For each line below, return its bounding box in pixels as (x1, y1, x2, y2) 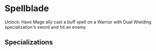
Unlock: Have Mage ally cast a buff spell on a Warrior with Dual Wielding (4, 19, 152, 25)
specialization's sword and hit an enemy (4, 24, 86, 30)
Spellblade (4, 3, 49, 14)
